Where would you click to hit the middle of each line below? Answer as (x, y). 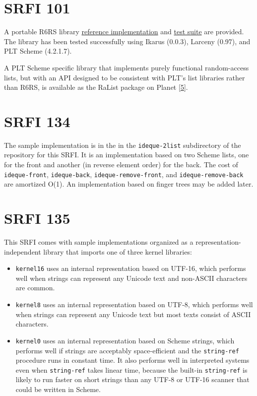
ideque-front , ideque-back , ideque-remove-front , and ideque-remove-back (124, 174)
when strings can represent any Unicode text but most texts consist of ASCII (133, 314)
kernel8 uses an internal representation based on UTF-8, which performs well (134, 304)
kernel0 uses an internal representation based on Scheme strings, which (125, 340)
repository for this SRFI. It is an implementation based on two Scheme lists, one (127, 155)
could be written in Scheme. (58, 389)
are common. (35, 288)
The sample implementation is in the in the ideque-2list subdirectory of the (123, 145)
